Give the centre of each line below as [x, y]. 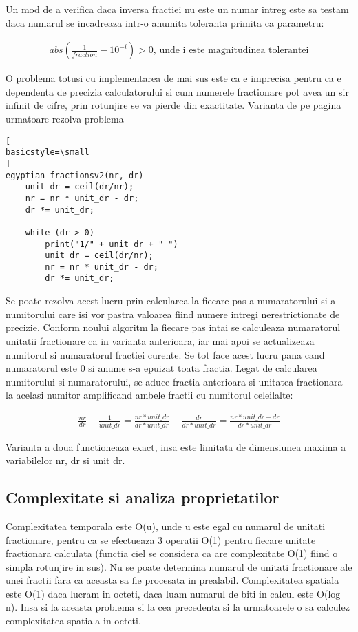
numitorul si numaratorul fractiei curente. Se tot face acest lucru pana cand [165, 354]
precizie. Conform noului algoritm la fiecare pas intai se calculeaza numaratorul [173, 327]
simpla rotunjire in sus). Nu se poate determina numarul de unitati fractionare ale [179, 566]
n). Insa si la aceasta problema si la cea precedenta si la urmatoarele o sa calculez [178, 607]
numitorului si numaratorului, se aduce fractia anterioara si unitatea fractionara [174, 381]
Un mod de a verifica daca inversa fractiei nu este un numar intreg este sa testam [177, 9]
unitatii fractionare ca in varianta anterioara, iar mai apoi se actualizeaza [160, 340]
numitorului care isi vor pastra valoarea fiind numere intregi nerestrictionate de [173, 314]
